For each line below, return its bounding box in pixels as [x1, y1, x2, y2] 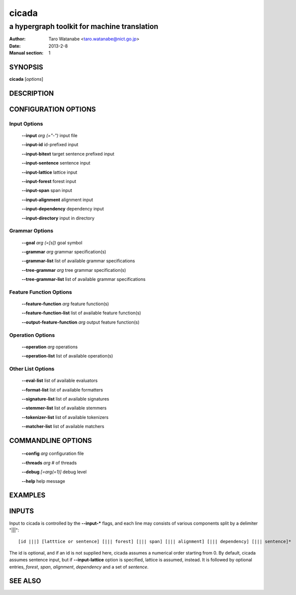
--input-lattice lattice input [21, 169, 77, 175]
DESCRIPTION [9, 89, 54, 97]
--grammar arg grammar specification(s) [21, 248, 107, 254]
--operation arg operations [21, 344, 78, 350]
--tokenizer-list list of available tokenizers [21, 414, 109, 420]
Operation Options [9, 332, 55, 339]
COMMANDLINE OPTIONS [9, 436, 92, 445]
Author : [9, 36, 26, 42]
